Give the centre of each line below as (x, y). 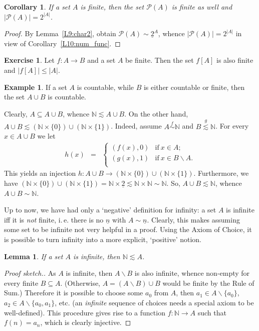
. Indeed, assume (136, 126)
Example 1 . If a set (36, 87)
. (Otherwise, (80, 283)
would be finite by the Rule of (208, 283)
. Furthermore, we (221, 173)
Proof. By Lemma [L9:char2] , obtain (60, 33)
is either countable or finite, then (194, 87)
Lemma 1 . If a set (34, 256)
